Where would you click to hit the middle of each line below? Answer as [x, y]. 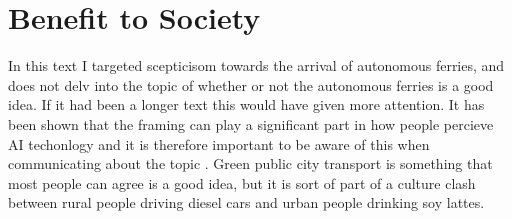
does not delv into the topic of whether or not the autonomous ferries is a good [251, 84]
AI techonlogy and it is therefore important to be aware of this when [219, 143]
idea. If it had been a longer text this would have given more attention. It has [246, 104]
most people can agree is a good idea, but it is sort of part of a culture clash [242, 182]
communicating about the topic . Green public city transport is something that [250, 163]
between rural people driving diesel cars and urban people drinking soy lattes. [246, 202]
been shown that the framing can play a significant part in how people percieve [251, 123]
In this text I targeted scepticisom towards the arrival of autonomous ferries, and [256, 65]
